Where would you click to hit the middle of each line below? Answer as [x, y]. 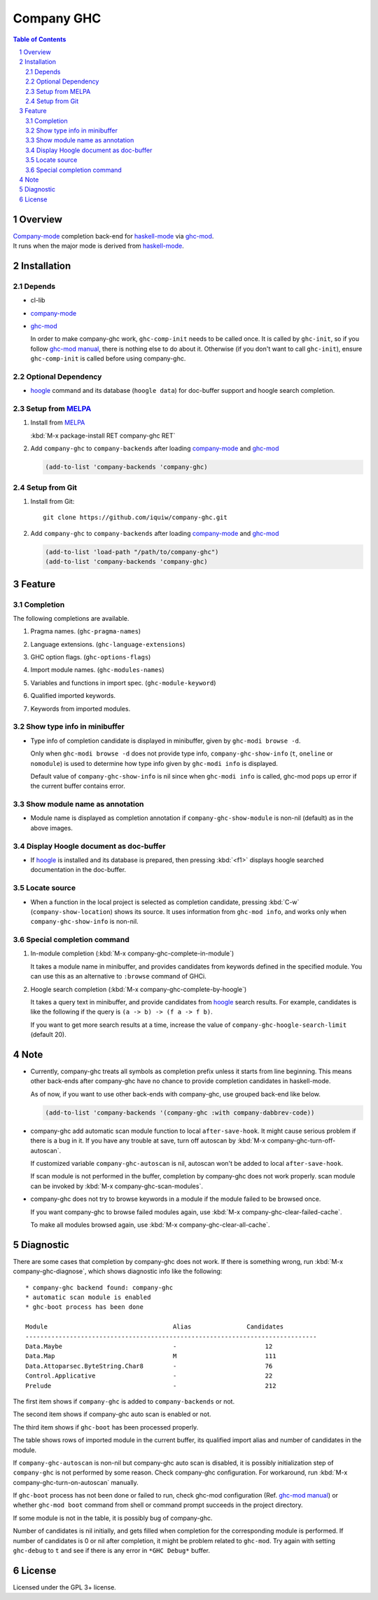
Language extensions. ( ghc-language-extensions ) [108, 644]
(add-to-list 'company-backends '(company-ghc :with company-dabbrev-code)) [180, 1112]
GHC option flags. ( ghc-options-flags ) [91, 657]
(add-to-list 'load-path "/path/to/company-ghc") [132, 552]
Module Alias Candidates [155, 1327]
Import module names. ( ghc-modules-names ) [97, 670]
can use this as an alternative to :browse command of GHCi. [118, 976]
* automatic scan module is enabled [88, 1297]
